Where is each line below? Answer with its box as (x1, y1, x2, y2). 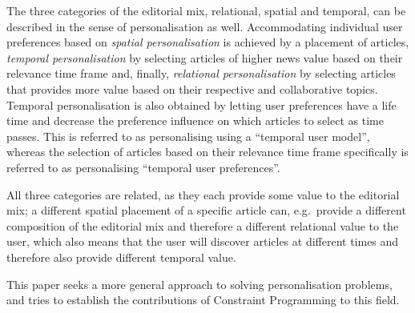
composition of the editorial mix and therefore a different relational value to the (6, 217, 399, 234)
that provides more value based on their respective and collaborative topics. (6, 80, 378, 97)
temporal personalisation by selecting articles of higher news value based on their (6, 49, 403, 66)
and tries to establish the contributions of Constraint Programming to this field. (6, 291, 400, 308)
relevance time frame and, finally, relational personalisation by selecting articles (6, 65, 396, 82)
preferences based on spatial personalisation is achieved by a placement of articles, (6, 34, 409, 50)
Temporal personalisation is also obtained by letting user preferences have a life (6, 96, 397, 113)
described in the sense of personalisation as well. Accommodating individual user (6, 18, 403, 34)
